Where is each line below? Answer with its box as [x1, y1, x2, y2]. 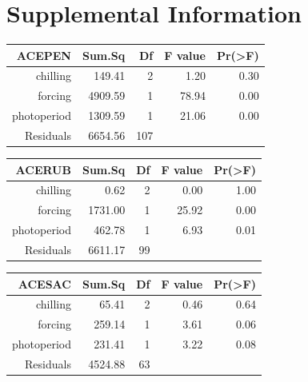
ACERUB [15, 161, 71, 177]
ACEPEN [16, 46, 71, 63]
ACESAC [18, 275, 71, 292]
